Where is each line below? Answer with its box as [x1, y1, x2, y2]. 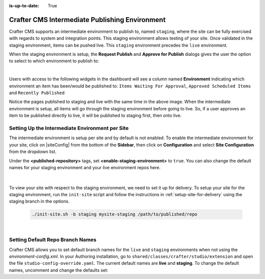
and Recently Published [9, 90, 65, 96]
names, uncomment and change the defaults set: [9, 267, 108, 273]
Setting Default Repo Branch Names [9, 236, 97, 243]
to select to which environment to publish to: [9, 58, 99, 64]
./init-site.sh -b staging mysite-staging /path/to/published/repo [31, 211, 198, 217]
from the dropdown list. [9, 149, 56, 154]
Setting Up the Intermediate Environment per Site [9, 125, 129, 131]
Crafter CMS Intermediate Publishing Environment [9, 15, 166, 24]
